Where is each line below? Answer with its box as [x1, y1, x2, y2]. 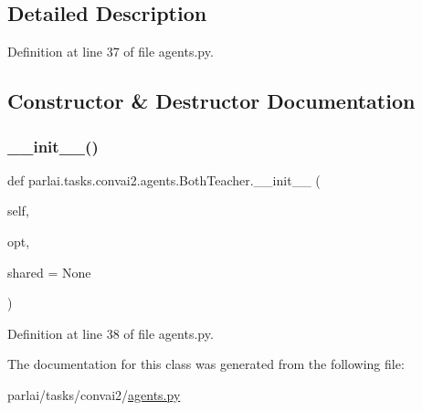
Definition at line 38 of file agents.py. [7, 323, 214, 342]
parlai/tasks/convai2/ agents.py [7, 385, 181, 404]
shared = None [7, 262, 91, 281]
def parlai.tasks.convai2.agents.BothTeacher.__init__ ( [7, 170, 321, 189]
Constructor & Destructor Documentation [7, 87, 416, 115]
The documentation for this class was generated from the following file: [7, 354, 405, 374]
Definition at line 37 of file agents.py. [7, 42, 214, 61]
